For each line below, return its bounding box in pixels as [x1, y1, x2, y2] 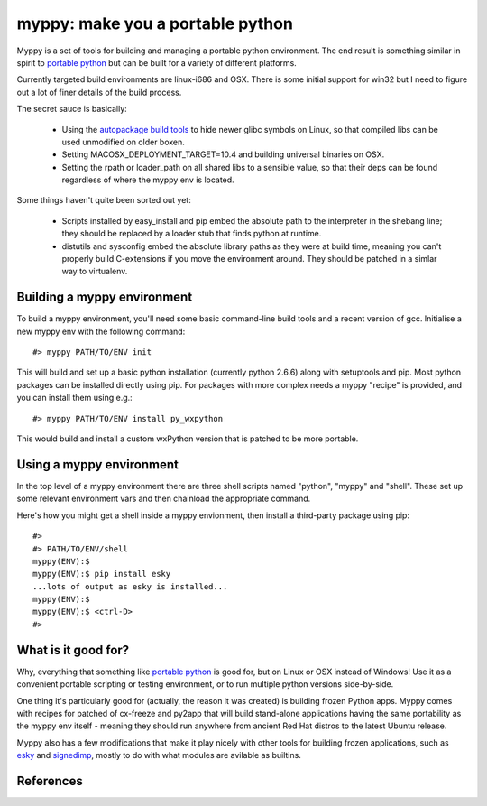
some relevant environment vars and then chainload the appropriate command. [16, 493, 311, 505]
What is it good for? [16, 642, 130, 658]
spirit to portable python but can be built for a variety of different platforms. [16, 57, 297, 68]
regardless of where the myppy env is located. [61, 174, 234, 185]
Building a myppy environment [16, 290, 193, 305]
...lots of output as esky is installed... [32, 581, 228, 591]
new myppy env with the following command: [16, 326, 186, 337]
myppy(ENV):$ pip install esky [32, 569, 171, 579]
